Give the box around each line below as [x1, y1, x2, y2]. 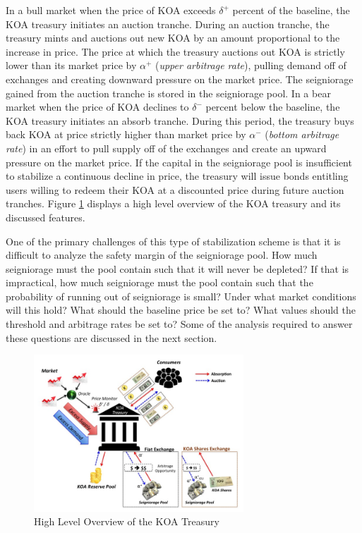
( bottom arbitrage [265, 127, 339, 142]
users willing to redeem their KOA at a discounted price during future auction [6, 182, 344, 197]
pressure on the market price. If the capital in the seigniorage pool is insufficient [6, 154, 352, 169]
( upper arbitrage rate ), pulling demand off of [155, 58, 346, 73]
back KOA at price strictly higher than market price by [6, 127, 246, 142]
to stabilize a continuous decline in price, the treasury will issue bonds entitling [6, 169, 349, 183]
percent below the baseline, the [205, 99, 340, 114]
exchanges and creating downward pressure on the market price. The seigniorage [6, 71, 354, 86]
